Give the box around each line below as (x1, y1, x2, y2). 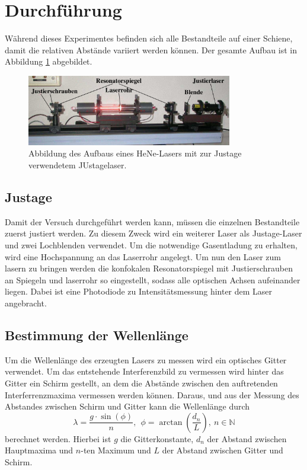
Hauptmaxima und (5, 444, 73, 456)
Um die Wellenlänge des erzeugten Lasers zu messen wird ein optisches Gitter (5, 353, 287, 366)
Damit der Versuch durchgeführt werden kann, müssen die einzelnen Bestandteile (5, 215, 300, 228)
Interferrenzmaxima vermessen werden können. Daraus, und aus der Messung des (5, 388, 299, 401)
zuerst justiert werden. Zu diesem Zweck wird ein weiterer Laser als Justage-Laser (5, 227, 302, 239)
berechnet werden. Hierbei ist (5, 432, 111, 445)
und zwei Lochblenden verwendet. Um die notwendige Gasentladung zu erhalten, (5, 239, 298, 251)
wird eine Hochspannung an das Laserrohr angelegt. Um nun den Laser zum (5, 250, 282, 263)
